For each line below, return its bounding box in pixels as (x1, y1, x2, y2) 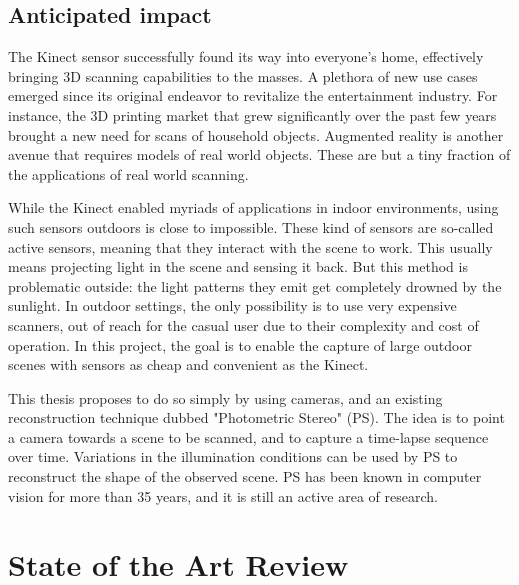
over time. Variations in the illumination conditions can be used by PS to (8, 446, 458, 467)
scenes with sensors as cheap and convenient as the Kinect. (8, 354, 369, 375)
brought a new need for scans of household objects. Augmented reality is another (8, 124, 504, 145)
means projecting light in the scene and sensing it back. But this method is (8, 256, 468, 277)
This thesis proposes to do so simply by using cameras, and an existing (8, 387, 443, 408)
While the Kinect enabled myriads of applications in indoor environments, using (8, 197, 499, 218)
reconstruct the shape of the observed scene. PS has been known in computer (8, 466, 482, 487)
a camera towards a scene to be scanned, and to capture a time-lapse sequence (8, 426, 489, 447)
